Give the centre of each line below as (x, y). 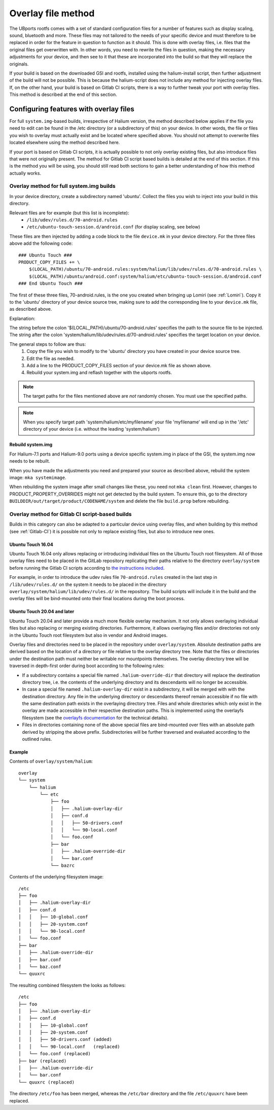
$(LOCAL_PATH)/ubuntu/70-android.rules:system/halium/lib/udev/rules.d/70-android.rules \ (145, 269)
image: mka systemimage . (38, 477)
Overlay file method (52, 13)
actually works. (25, 173)
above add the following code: (41, 243)
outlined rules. (37, 739)
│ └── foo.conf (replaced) (55, 1054)
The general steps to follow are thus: (48, 344)
